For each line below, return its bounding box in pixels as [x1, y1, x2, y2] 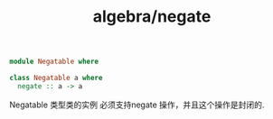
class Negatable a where [9, 74, 103, 83]
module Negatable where [9, 57, 99, 67]
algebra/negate [92, 6, 212, 27]
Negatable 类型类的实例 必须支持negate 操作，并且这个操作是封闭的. [9, 99, 265, 110]
